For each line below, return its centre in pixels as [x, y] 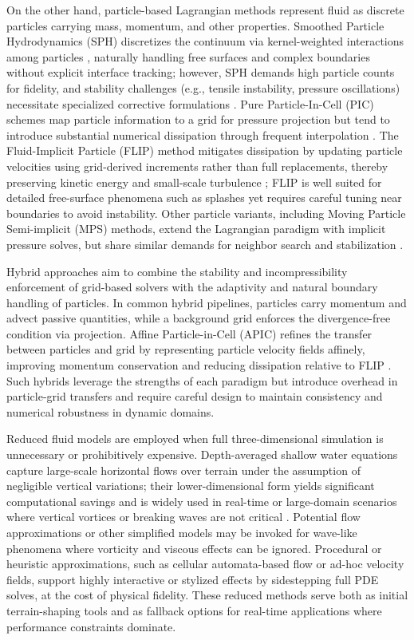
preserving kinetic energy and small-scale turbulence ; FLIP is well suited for [194, 182]
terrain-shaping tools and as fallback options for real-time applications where [194, 610]
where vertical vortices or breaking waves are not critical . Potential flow [183, 517]
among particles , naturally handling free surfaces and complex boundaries [188, 56]
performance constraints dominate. [91, 626]
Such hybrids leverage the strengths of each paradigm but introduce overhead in [202, 380]
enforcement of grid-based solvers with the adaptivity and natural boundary [192, 287]
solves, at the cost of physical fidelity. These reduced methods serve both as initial [207, 595]
